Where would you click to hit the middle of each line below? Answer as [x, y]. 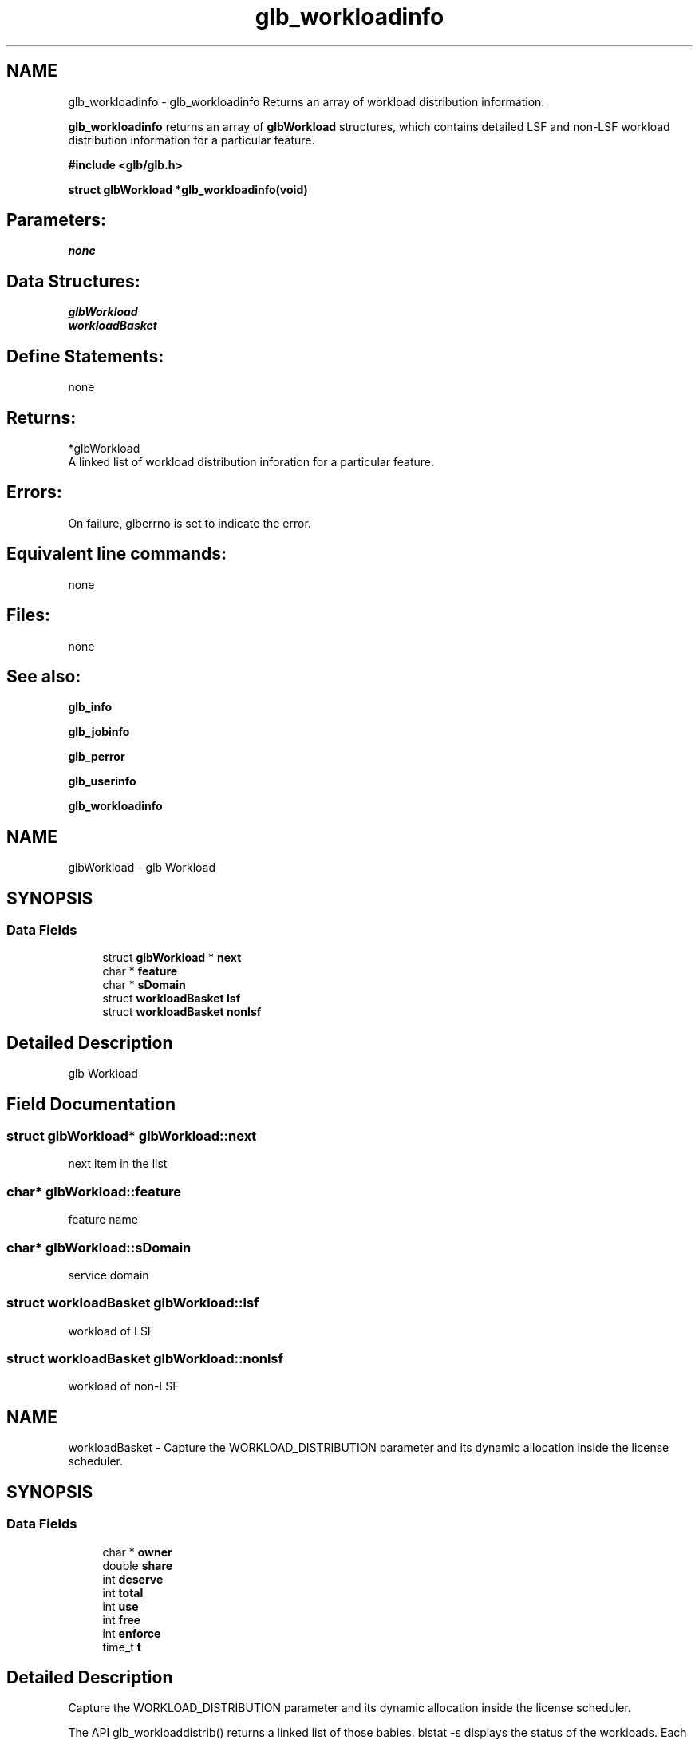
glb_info [90, 707]
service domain [109, 1275]
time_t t [122, 1647]
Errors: [34, 492]
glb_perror [97, 757]
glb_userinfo [102, 781]
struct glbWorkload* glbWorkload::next [132, 1136]
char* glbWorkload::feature [94, 1191]
